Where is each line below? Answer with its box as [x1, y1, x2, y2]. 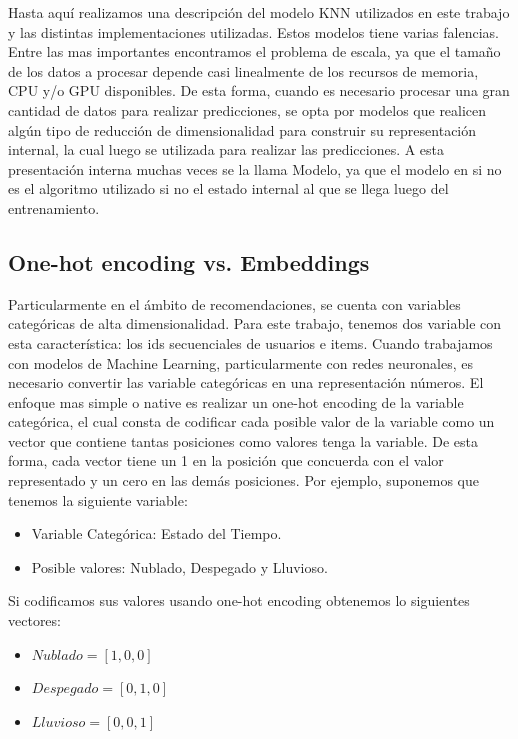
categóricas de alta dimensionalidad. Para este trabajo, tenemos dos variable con [8, 313, 502, 334]
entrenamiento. [8, 197, 100, 218]
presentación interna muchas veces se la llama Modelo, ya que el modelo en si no [8, 158, 502, 179]
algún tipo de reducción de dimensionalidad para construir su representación [8, 119, 477, 140]
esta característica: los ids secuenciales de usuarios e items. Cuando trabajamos [8, 332, 493, 353]
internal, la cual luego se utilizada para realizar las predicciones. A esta [8, 139, 445, 160]
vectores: [8, 610, 61, 631]
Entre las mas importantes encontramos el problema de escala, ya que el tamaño [8, 41, 501, 62]
